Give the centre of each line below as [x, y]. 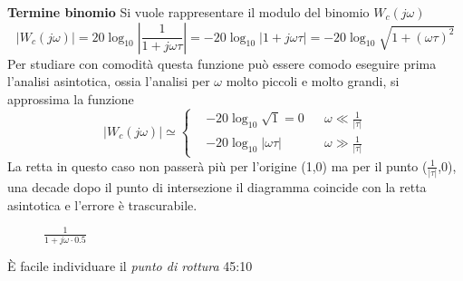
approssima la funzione [71, 98]
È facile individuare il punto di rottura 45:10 [130, 265]
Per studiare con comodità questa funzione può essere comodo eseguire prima [222, 63]
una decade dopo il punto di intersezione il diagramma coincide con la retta [217, 186]
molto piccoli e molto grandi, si [313, 81]
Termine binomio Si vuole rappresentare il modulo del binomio [188, 12]
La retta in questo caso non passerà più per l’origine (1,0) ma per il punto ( [217, 165]
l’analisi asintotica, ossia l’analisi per [109, 81]
